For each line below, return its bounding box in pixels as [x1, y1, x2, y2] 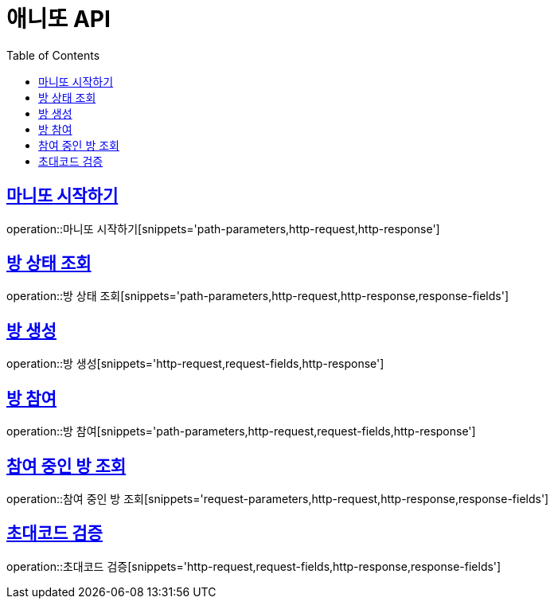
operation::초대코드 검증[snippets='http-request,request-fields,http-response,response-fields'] [6, 559, 501, 573]
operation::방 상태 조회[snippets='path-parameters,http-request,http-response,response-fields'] [6, 289, 509, 303]
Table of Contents [6, 48, 100, 62]
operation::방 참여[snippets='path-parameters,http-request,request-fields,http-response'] [6, 424, 476, 439]
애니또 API [6, 6, 111, 33]
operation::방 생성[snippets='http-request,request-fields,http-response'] [6, 357, 384, 371]
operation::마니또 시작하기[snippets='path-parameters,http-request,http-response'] [6, 221, 440, 236]
